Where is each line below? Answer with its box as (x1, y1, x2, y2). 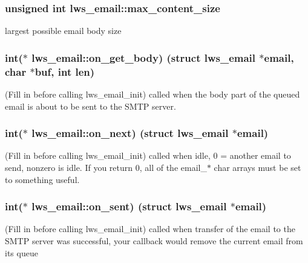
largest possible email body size (5, 24, 122, 37)
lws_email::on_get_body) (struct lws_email (31, 50, 256, 65)
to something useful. (5, 173, 80, 185)
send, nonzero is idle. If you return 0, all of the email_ (5, 161, 207, 173)
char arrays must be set (214, 161, 301, 173)
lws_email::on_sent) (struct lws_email (31, 199, 227, 214)
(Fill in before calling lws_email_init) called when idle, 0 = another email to (5, 149, 291, 162)
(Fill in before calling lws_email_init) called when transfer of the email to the (5, 222, 295, 235)
